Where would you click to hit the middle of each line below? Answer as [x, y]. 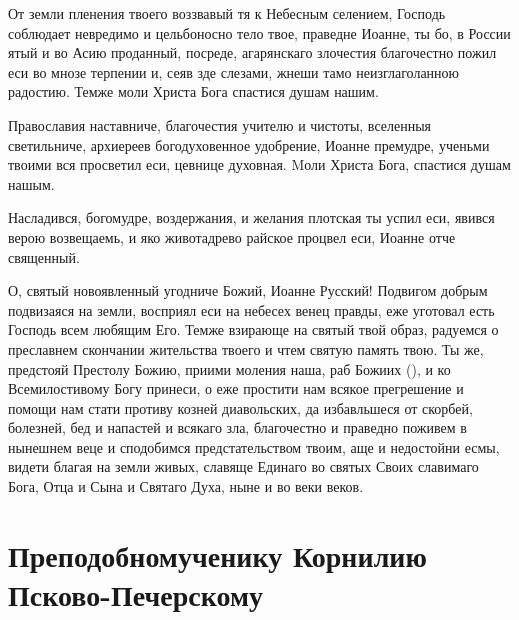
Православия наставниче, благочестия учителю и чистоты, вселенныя [220, 124]
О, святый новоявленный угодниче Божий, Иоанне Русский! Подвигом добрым [248, 290]
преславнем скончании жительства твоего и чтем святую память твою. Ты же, [246, 348]
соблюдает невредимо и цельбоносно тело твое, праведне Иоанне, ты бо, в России [259, 32]
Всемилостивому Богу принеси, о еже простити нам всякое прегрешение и [236, 388]
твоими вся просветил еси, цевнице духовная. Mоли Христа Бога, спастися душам [259, 164]
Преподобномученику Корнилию [217, 554]
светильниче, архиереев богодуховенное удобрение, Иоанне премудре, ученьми [249, 144]
